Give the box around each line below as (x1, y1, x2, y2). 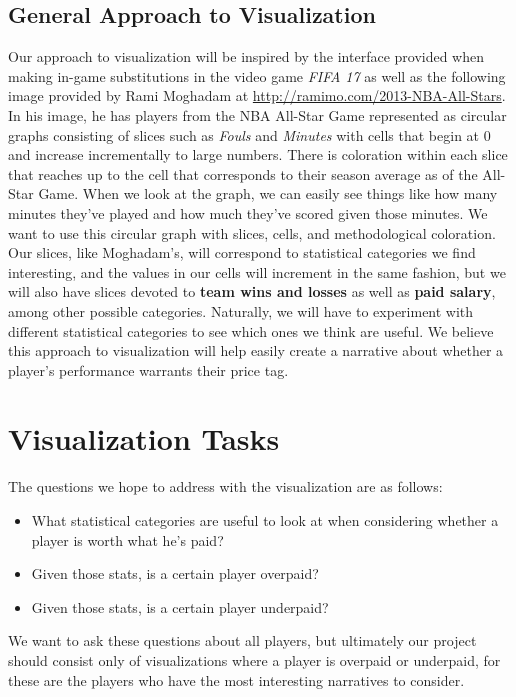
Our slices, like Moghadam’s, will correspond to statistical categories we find (8, 242, 476, 263)
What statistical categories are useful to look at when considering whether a (31, 510, 499, 531)
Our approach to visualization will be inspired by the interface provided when (8, 46, 485, 67)
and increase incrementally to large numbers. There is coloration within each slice (8, 144, 508, 165)
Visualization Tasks (8, 418, 280, 459)
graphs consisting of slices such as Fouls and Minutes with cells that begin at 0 (8, 124, 491, 145)
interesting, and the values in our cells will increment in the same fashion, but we (8, 261, 506, 282)
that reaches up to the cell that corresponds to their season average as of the (8, 163, 478, 184)
